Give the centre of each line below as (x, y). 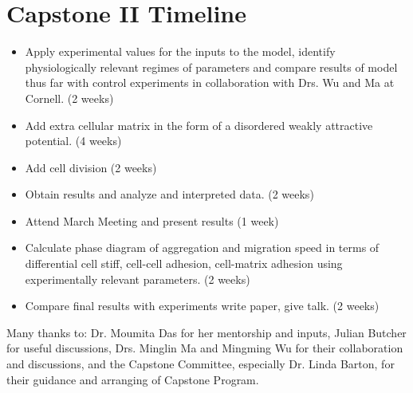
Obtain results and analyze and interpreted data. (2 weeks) (169, 194)
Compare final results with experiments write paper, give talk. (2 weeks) (202, 306)
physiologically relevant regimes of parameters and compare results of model (211, 67)
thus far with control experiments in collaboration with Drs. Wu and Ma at (210, 83)
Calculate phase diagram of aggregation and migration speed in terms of (202, 248)
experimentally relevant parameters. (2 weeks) (138, 279)
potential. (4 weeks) (73, 141)
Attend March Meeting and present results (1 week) (152, 220)
